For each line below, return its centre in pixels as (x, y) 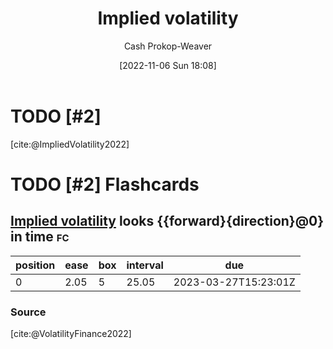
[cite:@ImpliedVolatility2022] (70, 144)
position (35, 265)
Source (28, 312)
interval (145, 265)
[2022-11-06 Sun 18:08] (168, 65)
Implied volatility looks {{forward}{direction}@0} (167, 221)
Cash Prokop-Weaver (168, 46)
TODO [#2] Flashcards (105, 184)
